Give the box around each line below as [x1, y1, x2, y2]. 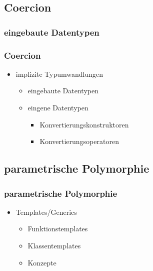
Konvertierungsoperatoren [39, 136, 119, 147]
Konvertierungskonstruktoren [39, 119, 129, 129]
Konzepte [27, 257, 56, 267]
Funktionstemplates [27, 223, 88, 234]
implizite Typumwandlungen [15, 68, 103, 79]
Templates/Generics [15, 206, 77, 217]
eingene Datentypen [27, 102, 88, 113]
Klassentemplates [27, 240, 81, 250]
